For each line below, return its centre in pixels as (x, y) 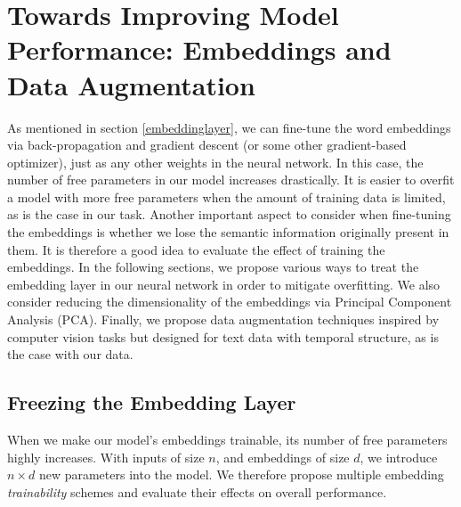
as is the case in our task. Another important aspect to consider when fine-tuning (229, 214)
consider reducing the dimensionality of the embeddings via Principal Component (230, 302)
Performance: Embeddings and (199, 49)
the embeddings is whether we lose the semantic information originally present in (228, 232)
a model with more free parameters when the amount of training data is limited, (226, 196)
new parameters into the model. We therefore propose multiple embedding (241, 474)
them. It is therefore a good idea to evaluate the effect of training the (196, 249)
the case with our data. (70, 354)
